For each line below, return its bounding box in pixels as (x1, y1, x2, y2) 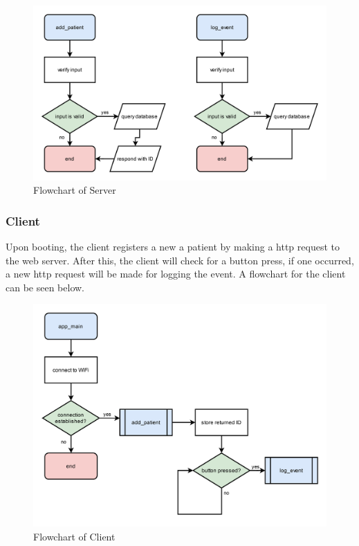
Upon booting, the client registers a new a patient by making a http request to (6, 239, 340, 253)
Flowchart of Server (33, 183, 116, 197)
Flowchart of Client (33, 529, 116, 543)
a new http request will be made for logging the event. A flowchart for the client (6, 266, 346, 281)
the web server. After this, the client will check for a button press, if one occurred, (6, 253, 354, 267)
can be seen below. (6, 280, 85, 294)
